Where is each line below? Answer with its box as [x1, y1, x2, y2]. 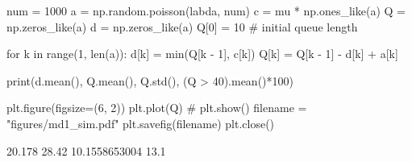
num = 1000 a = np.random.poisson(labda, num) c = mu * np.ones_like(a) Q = [6, 2, 406, 19]
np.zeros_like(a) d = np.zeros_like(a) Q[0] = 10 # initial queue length [6, 18, 358, 35]
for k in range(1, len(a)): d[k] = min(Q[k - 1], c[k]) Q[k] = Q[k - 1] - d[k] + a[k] [6, 45, 398, 62]
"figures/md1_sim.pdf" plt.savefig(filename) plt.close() [6, 114, 275, 131]
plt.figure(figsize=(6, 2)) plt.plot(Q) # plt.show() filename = [6, 99, 307, 116]
